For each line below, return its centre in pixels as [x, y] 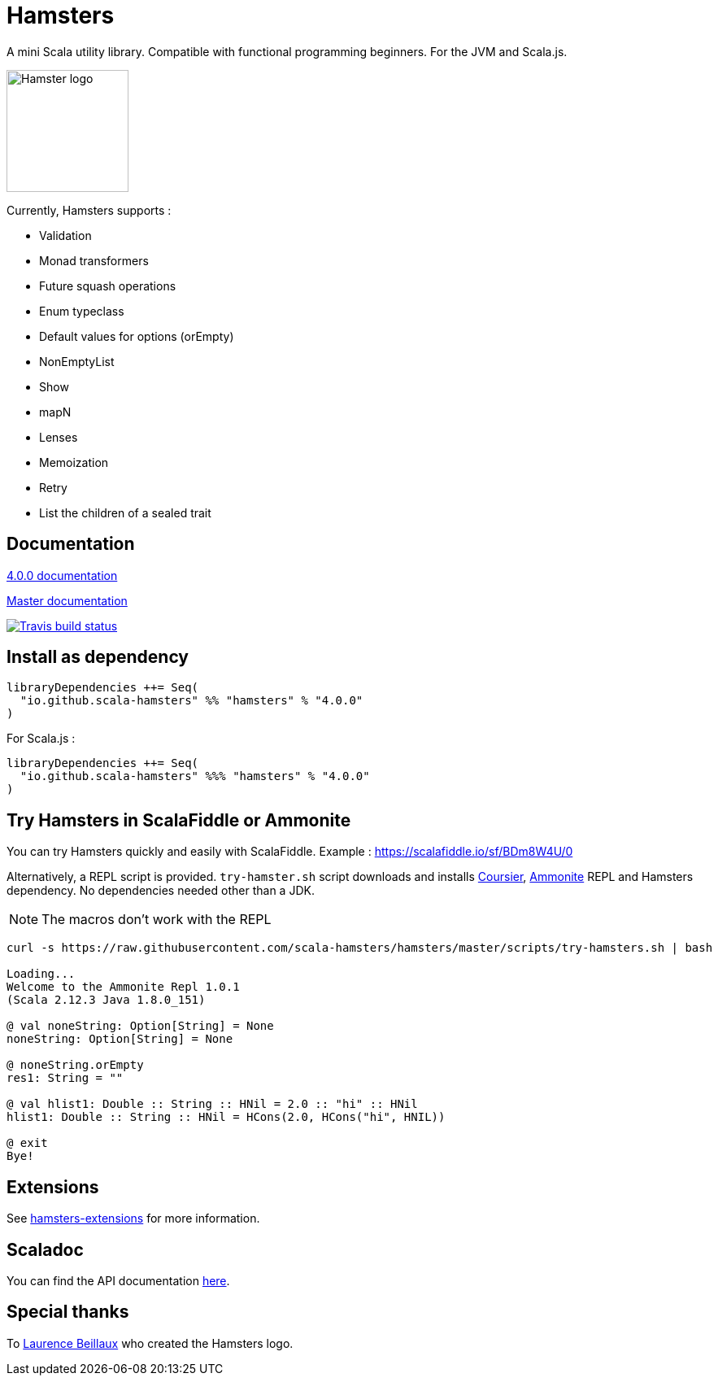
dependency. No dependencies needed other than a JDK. [161, 891]
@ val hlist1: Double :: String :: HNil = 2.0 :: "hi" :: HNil [212, 1104]
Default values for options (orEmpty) [137, 336]
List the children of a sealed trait [125, 512]
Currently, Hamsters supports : [89, 210]
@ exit [27, 1143]
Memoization [74, 462]
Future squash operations [108, 286]
